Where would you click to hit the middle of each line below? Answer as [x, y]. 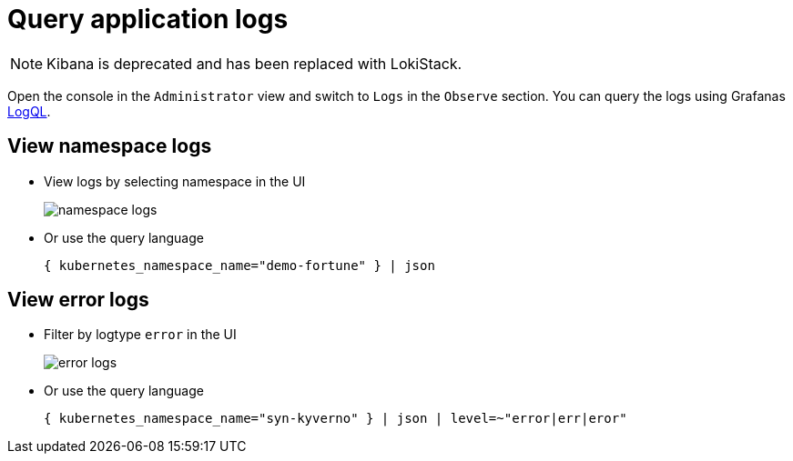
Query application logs [148, 19]
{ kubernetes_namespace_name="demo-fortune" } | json [239, 265]
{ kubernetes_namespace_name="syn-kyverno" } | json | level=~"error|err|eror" [335, 419]
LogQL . [29, 111]
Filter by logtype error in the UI [140, 335]
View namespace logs [110, 146]
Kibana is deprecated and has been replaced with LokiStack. [254, 63]
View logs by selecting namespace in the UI [175, 181]
